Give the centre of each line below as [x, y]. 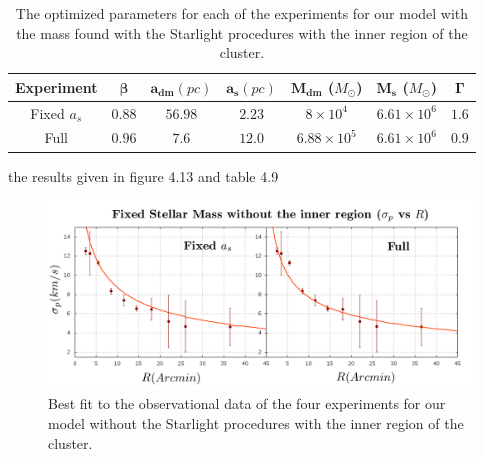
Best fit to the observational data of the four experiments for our [247, 403]
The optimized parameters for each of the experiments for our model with [242, 13]
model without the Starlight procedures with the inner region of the [256, 422]
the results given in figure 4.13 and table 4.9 [143, 175]
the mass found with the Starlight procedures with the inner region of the [242, 32]
